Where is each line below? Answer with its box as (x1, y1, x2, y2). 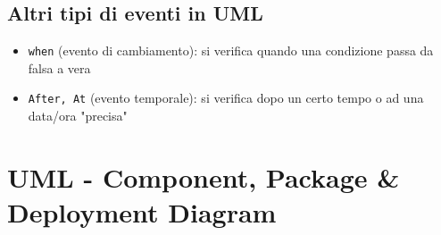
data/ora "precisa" (28, 106, 128, 125)
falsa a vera (28, 58, 91, 77)
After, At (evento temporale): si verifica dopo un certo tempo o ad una (28, 88, 424, 107)
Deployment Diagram (7, 194, 277, 231)
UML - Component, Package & (7, 158, 400, 195)
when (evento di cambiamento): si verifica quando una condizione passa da (28, 41, 434, 60)
